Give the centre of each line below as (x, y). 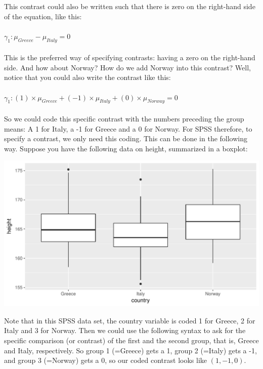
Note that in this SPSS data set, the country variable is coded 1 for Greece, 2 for (130, 320)
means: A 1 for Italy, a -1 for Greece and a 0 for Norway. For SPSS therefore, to (128, 128)
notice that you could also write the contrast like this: (87, 77)
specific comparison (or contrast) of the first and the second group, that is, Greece (131, 340)
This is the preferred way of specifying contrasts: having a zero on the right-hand (130, 57)
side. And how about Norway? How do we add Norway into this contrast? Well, (127, 67)
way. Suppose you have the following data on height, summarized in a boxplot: (126, 148)
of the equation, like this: (43, 16)
